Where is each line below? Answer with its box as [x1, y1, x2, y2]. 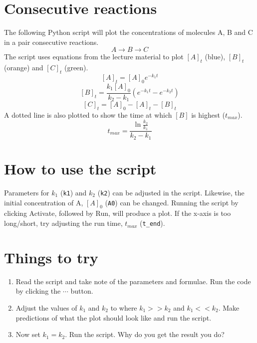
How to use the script [4, 159, 157, 179]
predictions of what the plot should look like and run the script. [15, 312, 212, 323]
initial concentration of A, [4, 197, 83, 207]
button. [70, 286, 93, 296]
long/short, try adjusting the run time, [4, 218, 123, 228]
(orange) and [4, 62, 43, 73]
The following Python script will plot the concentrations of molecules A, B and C [4, 27, 253, 37]
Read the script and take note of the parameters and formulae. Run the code [15, 276, 251, 286]
